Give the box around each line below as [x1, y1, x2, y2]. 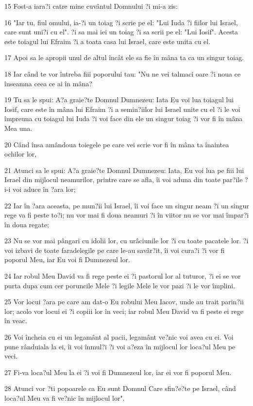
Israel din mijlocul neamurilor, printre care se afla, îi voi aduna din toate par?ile [4, 174, 243, 185]
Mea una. [4, 123, 33, 133]
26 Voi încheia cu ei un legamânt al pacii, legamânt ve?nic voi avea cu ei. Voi [4, 332, 234, 342]
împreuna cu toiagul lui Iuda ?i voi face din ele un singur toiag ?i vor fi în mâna [4, 113, 243, 124]
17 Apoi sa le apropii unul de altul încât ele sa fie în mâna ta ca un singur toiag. [4, 52, 244, 62]
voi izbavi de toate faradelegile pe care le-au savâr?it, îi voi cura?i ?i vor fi [4, 245, 225, 255]
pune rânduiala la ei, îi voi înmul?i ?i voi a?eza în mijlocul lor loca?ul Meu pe [4, 341, 236, 351]
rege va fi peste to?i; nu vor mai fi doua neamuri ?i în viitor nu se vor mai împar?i [4, 210, 249, 220]
